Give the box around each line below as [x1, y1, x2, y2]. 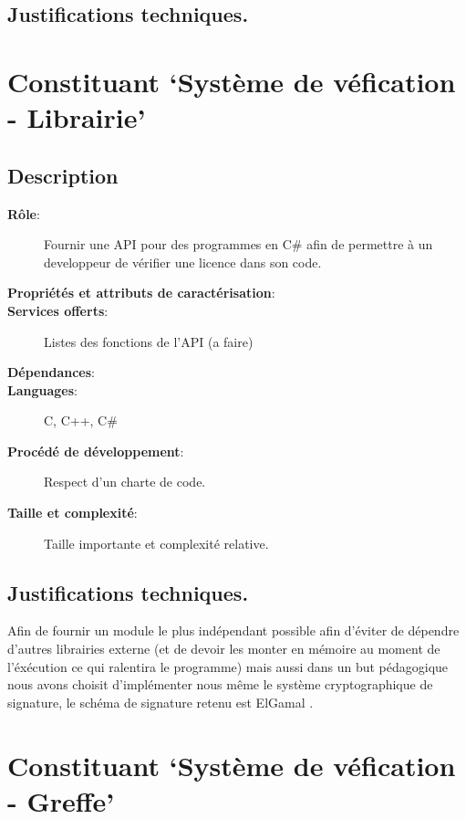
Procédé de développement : [7, 441, 184, 460]
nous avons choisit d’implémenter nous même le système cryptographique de [7, 675, 433, 694]
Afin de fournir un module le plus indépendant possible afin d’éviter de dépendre [7, 621, 460, 640]
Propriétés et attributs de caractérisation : [7, 283, 275, 302]
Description [7, 161, 119, 189]
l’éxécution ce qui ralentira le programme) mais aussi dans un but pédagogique [7, 656, 449, 676]
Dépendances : [7, 362, 95, 382]
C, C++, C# [44, 411, 118, 430]
